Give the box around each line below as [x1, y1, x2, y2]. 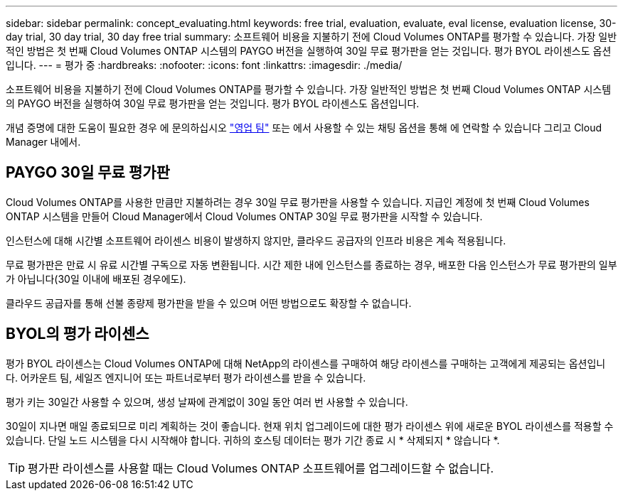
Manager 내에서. [6, 136, 81, 148]
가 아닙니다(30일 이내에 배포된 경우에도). [6, 272, 186, 285]
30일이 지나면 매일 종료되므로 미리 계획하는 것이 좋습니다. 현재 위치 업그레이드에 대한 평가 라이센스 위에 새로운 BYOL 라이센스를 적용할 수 [6, 419, 614, 432]
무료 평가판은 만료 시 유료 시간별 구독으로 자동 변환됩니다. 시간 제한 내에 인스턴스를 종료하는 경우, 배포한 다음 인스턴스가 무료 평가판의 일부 [6, 258, 617, 271]
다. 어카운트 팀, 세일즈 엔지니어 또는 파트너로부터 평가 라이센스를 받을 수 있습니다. [6, 371, 366, 384]
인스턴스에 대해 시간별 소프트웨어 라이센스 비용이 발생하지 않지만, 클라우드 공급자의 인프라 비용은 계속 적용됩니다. [6, 234, 506, 247]
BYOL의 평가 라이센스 [6, 325, 149, 343]
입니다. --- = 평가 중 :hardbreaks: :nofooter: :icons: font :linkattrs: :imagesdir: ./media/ [6, 59, 403, 71]
